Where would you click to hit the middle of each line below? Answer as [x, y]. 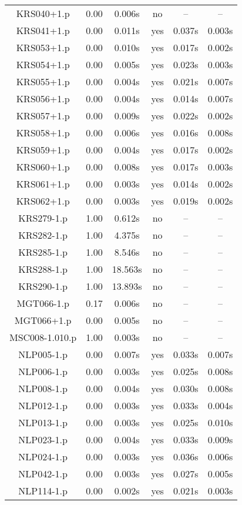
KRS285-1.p [43, 252]
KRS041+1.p [43, 30]
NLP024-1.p [43, 456]
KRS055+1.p [43, 81]
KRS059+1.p [43, 150]
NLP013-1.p [43, 422]
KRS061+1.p [43, 184]
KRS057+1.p [43, 116]
